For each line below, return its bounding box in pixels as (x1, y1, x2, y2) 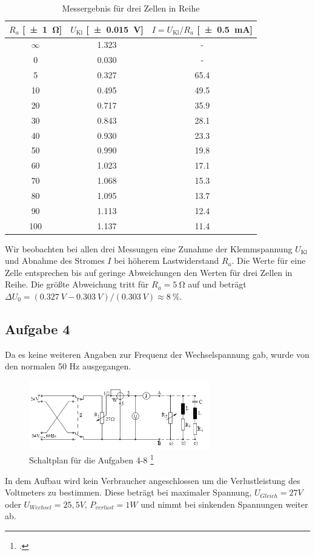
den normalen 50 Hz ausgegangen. (5, 360, 131, 372)
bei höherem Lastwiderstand (114, 254, 219, 267)
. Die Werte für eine (231, 254, 306, 267)
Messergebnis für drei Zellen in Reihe (62, 2, 200, 14)
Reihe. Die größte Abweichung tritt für (5, 278, 149, 291)
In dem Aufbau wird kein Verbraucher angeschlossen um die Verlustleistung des (5, 474, 300, 486)
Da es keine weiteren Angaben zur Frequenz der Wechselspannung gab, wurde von (5, 348, 310, 360)
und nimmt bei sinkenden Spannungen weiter (141, 497, 308, 510)
